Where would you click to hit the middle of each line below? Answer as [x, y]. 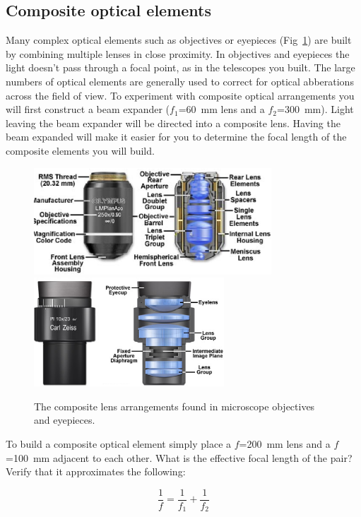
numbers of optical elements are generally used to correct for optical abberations [180, 81]
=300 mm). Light [315, 109]
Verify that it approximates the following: [96, 471]
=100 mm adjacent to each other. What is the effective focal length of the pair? [179, 457]
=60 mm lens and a [221, 109]
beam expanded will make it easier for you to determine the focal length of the [176, 137]
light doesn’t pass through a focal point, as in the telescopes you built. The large [180, 67]
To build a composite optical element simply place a [119, 444]
